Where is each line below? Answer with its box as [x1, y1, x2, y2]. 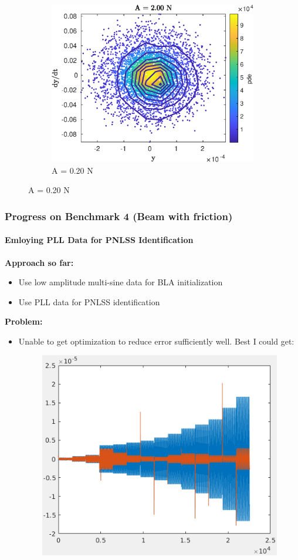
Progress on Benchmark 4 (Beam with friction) [5, 208, 233, 223]
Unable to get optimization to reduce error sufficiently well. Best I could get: [18, 335, 294, 347]
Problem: [5, 315, 43, 328]
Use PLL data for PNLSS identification [18, 295, 160, 308]
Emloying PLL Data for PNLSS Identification [5, 234, 194, 246]
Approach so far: [5, 256, 74, 268]
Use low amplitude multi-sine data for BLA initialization [18, 276, 223, 288]
